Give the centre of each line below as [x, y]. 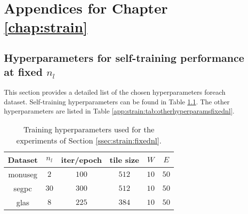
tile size [124, 159]
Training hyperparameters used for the [89, 129]
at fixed [23, 72]
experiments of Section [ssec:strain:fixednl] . [89, 140]
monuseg [23, 174]
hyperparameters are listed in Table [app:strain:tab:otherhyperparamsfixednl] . [119, 111]
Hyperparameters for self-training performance [124, 57]
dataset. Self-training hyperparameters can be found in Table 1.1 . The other [117, 101]
